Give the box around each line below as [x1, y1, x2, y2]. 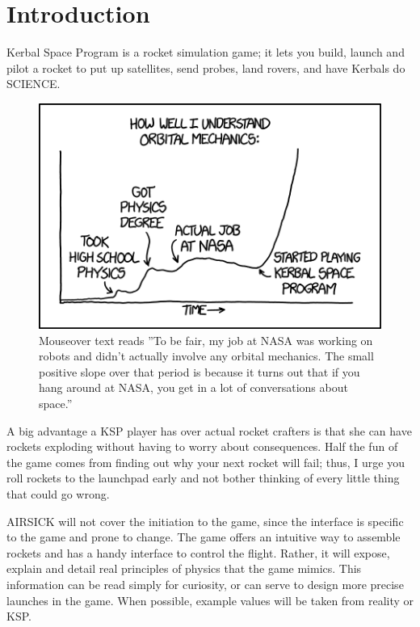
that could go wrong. [6, 485, 110, 502]
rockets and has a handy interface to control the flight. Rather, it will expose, [6, 544, 390, 561]
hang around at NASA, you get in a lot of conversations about [39, 379, 348, 396]
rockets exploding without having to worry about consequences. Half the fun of [6, 438, 398, 455]
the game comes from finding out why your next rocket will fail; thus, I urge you [6, 453, 405, 470]
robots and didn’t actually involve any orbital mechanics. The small [39, 347, 374, 364]
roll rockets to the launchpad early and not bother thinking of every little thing [6, 469, 400, 486]
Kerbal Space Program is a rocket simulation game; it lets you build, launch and [6, 44, 405, 61]
